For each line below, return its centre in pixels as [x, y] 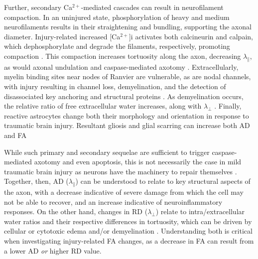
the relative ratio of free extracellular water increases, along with [103, 106]
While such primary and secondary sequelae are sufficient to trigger [107, 152]
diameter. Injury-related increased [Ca [62, 36]
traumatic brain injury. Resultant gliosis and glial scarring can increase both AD [127, 125]
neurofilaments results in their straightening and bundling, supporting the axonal [128, 27]
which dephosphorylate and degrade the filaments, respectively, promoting [117, 46]
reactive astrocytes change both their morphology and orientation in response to [127, 115]
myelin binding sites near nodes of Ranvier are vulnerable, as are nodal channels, [128, 76]
